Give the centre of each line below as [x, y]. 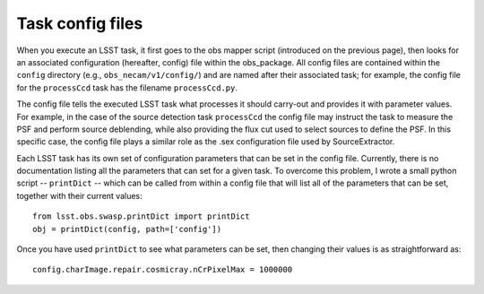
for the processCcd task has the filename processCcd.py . [127, 87]
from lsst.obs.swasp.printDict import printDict [141, 216]
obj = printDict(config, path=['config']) [127, 229]
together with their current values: [79, 195]
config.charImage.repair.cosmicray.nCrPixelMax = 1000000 [163, 270]
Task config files [80, 23]
